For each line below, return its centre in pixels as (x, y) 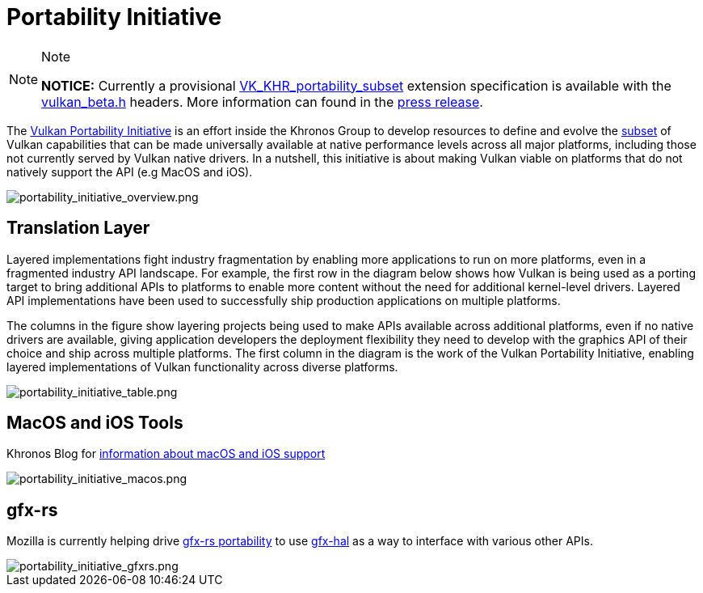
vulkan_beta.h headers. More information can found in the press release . (262, 102)
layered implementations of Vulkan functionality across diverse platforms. (202, 366)
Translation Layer (78, 228)
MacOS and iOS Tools (95, 423)
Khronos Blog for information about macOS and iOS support (166, 454)
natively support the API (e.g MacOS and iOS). (130, 172)
